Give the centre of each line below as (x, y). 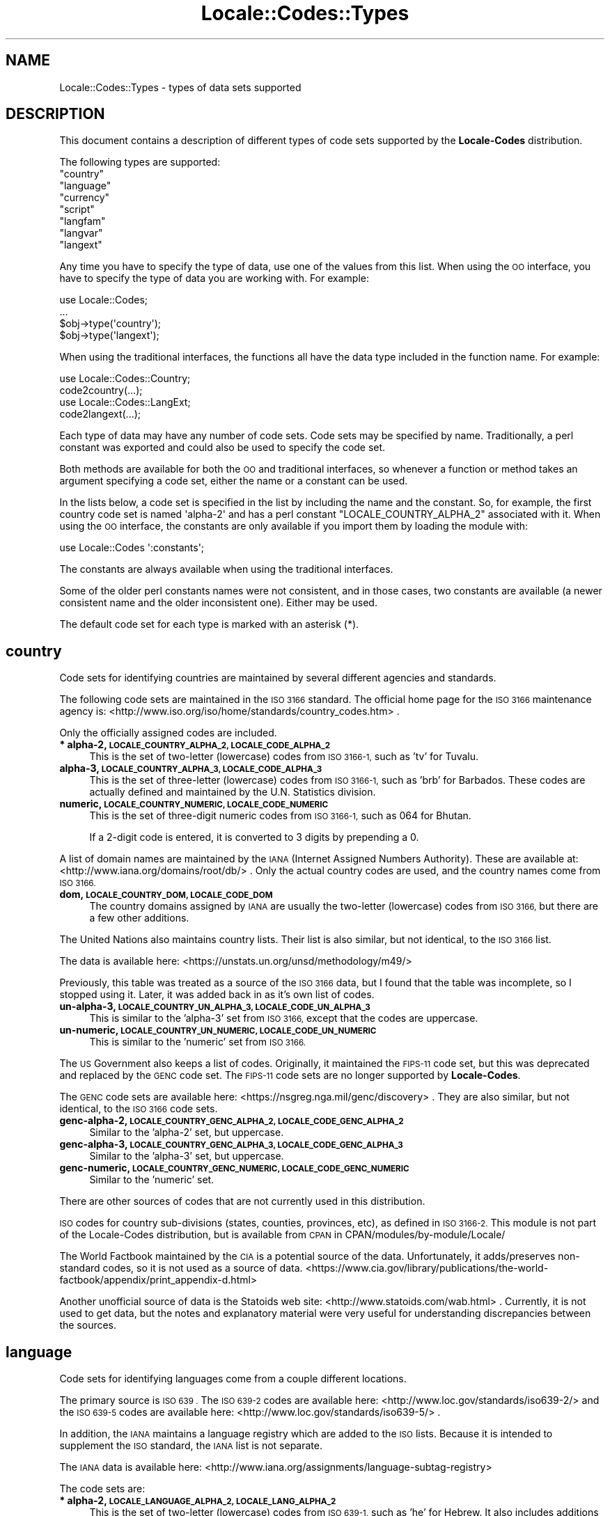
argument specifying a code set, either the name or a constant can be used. (234, 481)
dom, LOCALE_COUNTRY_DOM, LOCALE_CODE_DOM (166, 894)
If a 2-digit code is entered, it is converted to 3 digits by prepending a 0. (254, 837)
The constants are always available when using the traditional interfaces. (226, 569)
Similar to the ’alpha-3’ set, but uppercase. (187, 1156)
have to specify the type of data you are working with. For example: (214, 278)
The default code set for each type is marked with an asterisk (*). (209, 624)
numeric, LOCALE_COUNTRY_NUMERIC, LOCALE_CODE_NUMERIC (194, 804)
